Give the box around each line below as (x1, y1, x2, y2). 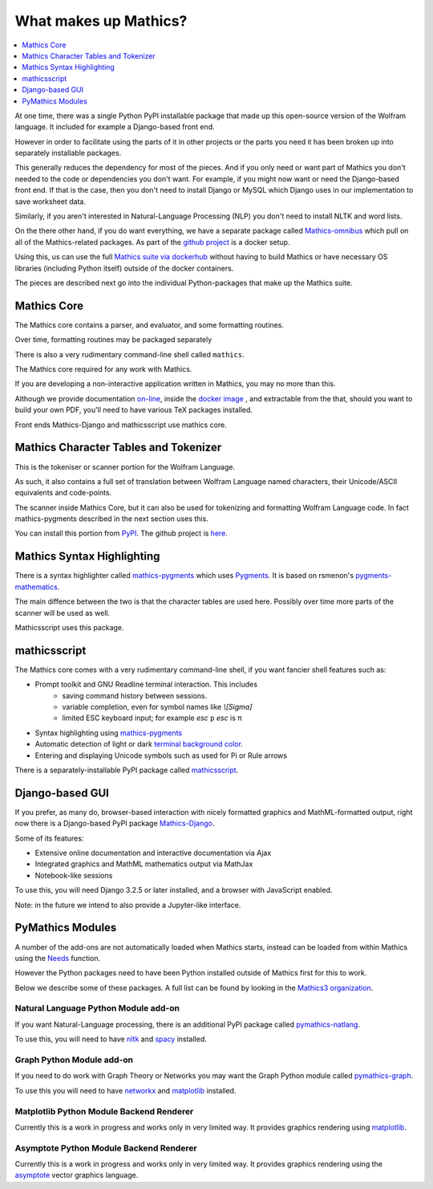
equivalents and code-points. (14, 488, 112, 498)
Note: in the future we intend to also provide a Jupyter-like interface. (14, 900, 241, 910)
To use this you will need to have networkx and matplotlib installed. (14, 1085, 237, 1095)
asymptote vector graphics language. (14, 1171, 139, 1180)
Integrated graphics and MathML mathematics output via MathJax (34, 859, 253, 869)
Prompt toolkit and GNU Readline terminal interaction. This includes (34, 679, 258, 690)
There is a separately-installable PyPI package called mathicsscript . (14, 765, 239, 775)
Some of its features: (14, 833, 84, 843)
